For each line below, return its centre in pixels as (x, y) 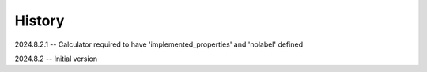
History (40, 21)
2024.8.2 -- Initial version (56, 59)
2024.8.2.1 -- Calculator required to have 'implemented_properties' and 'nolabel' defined (159, 44)
